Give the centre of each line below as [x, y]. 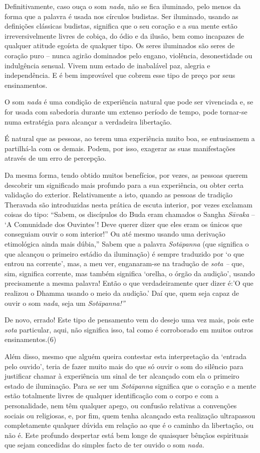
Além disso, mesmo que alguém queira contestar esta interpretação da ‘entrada [125, 356]
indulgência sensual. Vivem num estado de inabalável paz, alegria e [107, 65]
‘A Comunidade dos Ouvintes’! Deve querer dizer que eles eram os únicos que [123, 224]
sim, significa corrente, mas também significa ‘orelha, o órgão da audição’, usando [130, 273]
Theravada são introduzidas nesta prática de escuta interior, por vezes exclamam [128, 204]
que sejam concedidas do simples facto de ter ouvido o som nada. [104, 445]
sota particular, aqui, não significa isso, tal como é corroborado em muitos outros [129, 329]
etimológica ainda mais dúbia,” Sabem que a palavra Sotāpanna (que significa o [127, 244]
